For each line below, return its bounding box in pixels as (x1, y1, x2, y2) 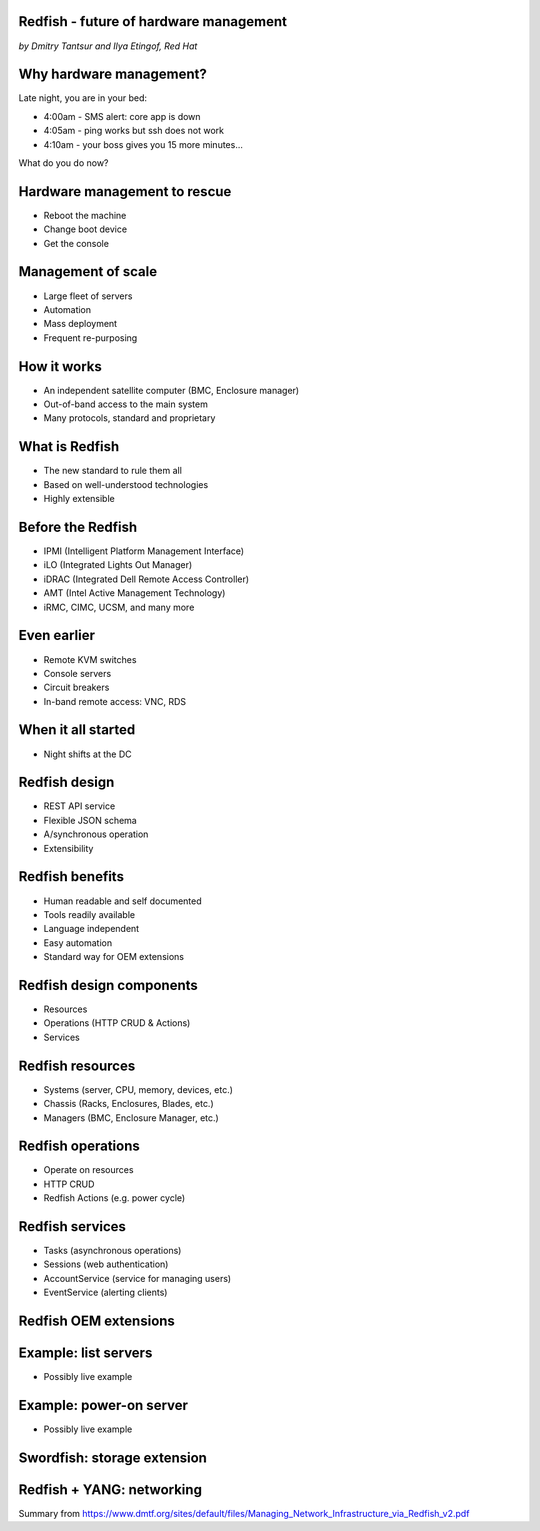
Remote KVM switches (43, 653, 137, 665)
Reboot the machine (43, 209, 127, 221)
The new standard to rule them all (43, 465, 182, 477)
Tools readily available (43, 908, 135, 920)
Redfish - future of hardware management (18, 13, 287, 30)
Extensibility (43, 842, 94, 854)
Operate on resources (43, 1164, 134, 1176)
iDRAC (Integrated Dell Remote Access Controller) (43, 573, 250, 585)
